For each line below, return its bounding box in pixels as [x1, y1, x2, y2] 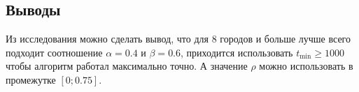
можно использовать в [259, 59, 353, 73]
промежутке [6, 72, 56, 86]
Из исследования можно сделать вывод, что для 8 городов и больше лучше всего [6, 31, 351, 46]
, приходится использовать [181, 45, 293, 59]
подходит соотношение [6, 45, 103, 59]
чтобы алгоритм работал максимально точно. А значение [6, 59, 248, 73]
